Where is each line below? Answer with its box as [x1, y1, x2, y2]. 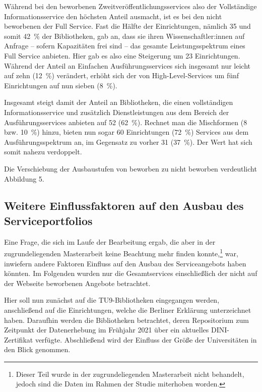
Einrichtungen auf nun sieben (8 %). [4, 80, 117, 90]
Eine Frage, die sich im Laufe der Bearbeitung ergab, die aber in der [4, 236, 216, 247]
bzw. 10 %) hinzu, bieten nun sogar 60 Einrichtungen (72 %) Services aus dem [4, 127, 249, 137]
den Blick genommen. [4, 344, 71, 355]
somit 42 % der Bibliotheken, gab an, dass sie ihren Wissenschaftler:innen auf [4, 30, 245, 41]
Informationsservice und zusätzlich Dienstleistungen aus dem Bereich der [4, 106, 229, 117]
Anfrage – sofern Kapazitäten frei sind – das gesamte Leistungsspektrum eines [4, 40, 245, 51]
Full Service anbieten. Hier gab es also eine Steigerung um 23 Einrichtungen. [4, 50, 240, 61]
